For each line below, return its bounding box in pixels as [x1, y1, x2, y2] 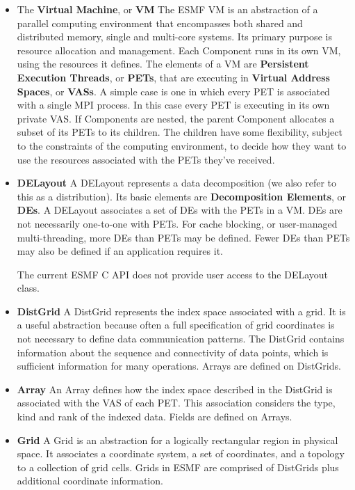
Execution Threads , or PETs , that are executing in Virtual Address [17, 70, 330, 84]
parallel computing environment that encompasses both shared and [17, 15, 303, 30]
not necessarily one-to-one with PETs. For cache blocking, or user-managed [17, 216, 338, 230]
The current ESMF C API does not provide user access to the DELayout [17, 267, 329, 281]
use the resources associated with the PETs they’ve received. [17, 152, 275, 166]
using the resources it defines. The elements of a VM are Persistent [17, 56, 309, 71]
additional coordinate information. [17, 473, 163, 488]
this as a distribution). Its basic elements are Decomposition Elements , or [17, 189, 347, 203]
